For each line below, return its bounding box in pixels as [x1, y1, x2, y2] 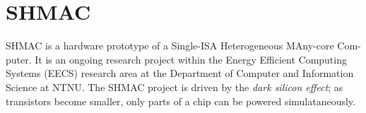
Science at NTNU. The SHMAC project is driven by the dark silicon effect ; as [6, 79, 343, 94]
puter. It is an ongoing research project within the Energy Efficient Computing [6, 52, 347, 66]
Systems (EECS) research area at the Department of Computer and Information [6, 66, 354, 81]
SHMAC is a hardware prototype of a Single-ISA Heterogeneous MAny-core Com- [6, 38, 361, 53]
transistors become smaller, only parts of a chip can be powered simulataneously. [6, 93, 355, 108]
